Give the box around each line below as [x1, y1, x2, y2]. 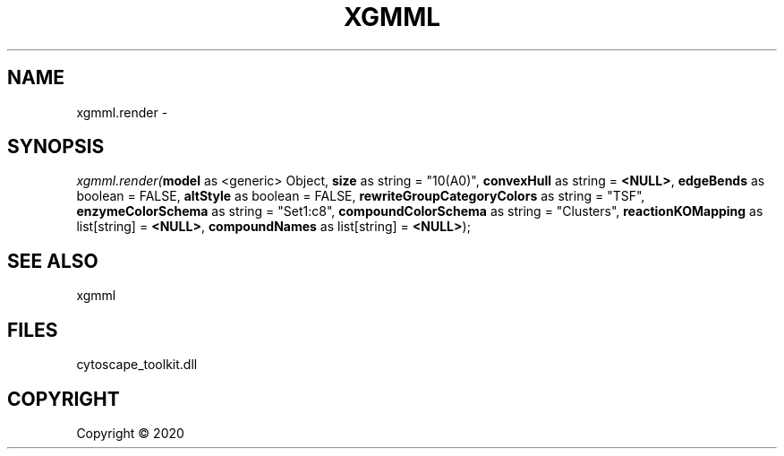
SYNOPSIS [7, 135, 105, 159]
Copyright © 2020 [76, 425, 184, 441]
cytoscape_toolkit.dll [76, 357, 198, 373]
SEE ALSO [7, 249, 98, 272]
